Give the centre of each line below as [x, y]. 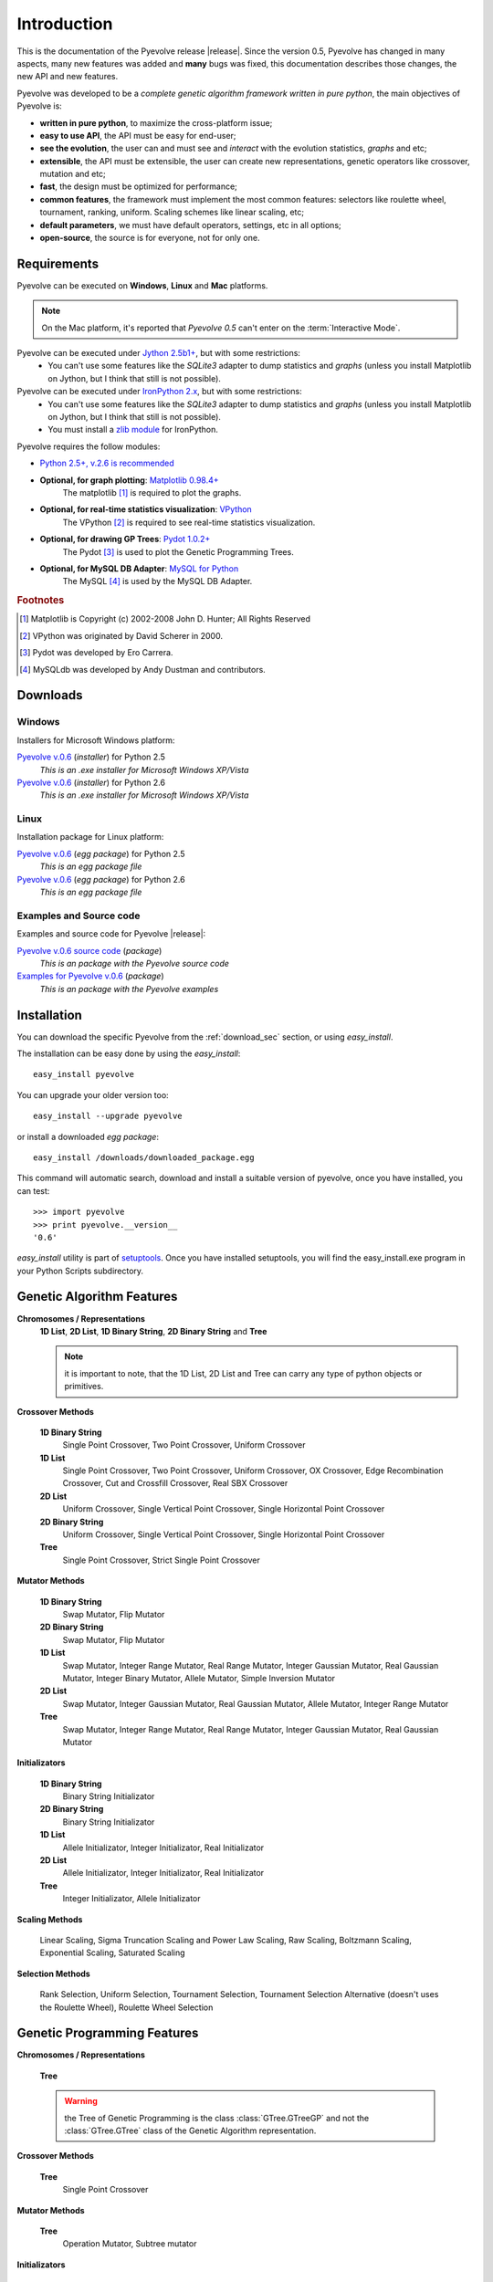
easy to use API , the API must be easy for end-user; [138, 135]
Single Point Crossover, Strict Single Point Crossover [161, 1560]
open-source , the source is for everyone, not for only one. [150, 238]
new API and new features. [68, 77]
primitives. [84, 1387]
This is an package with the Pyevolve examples [129, 989]
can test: [33, 1190]
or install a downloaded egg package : [88, 1136]
